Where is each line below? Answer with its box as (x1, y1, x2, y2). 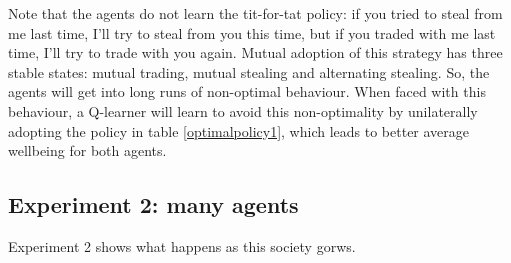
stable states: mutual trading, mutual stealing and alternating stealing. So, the (8, 61, 490, 82)
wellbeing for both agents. (8, 140, 167, 161)
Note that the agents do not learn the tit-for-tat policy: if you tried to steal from (8, 3, 503, 23)
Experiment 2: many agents (8, 189, 299, 220)
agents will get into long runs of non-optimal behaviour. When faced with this (8, 81, 486, 102)
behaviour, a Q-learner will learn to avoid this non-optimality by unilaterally (8, 100, 478, 121)
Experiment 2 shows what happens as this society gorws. (8, 235, 356, 256)
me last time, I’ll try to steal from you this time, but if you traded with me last (8, 22, 496, 43)
